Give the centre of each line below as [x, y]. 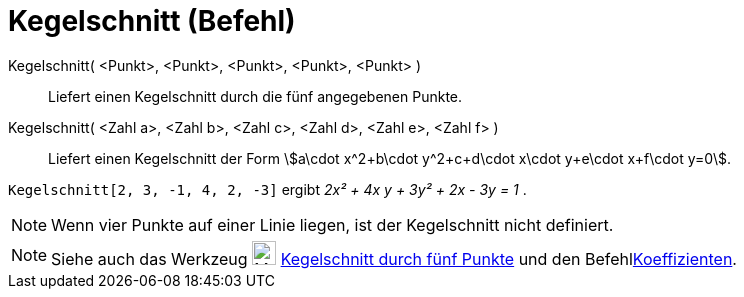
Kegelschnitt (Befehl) [152, 21]
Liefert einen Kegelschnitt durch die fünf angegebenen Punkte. [255, 96]
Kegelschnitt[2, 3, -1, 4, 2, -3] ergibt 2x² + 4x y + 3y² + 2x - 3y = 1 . [267, 189]
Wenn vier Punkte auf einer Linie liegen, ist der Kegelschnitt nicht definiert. [332, 224]
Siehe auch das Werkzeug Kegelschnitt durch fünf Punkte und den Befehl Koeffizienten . [394, 258]
